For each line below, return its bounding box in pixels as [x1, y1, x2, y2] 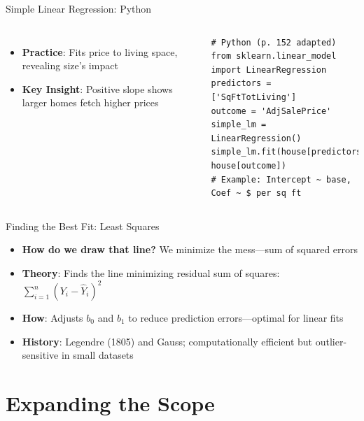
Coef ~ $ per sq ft [211, 188, 302, 199]
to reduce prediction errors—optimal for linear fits [128, 311, 344, 324]
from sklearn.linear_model [211, 51, 337, 62]
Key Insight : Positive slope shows [22, 81, 173, 96]
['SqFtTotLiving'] [211, 92, 297, 102]
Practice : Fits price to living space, [22, 44, 178, 59]
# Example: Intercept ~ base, [211, 174, 351, 185]
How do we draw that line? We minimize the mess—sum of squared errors [22, 242, 358, 257]
